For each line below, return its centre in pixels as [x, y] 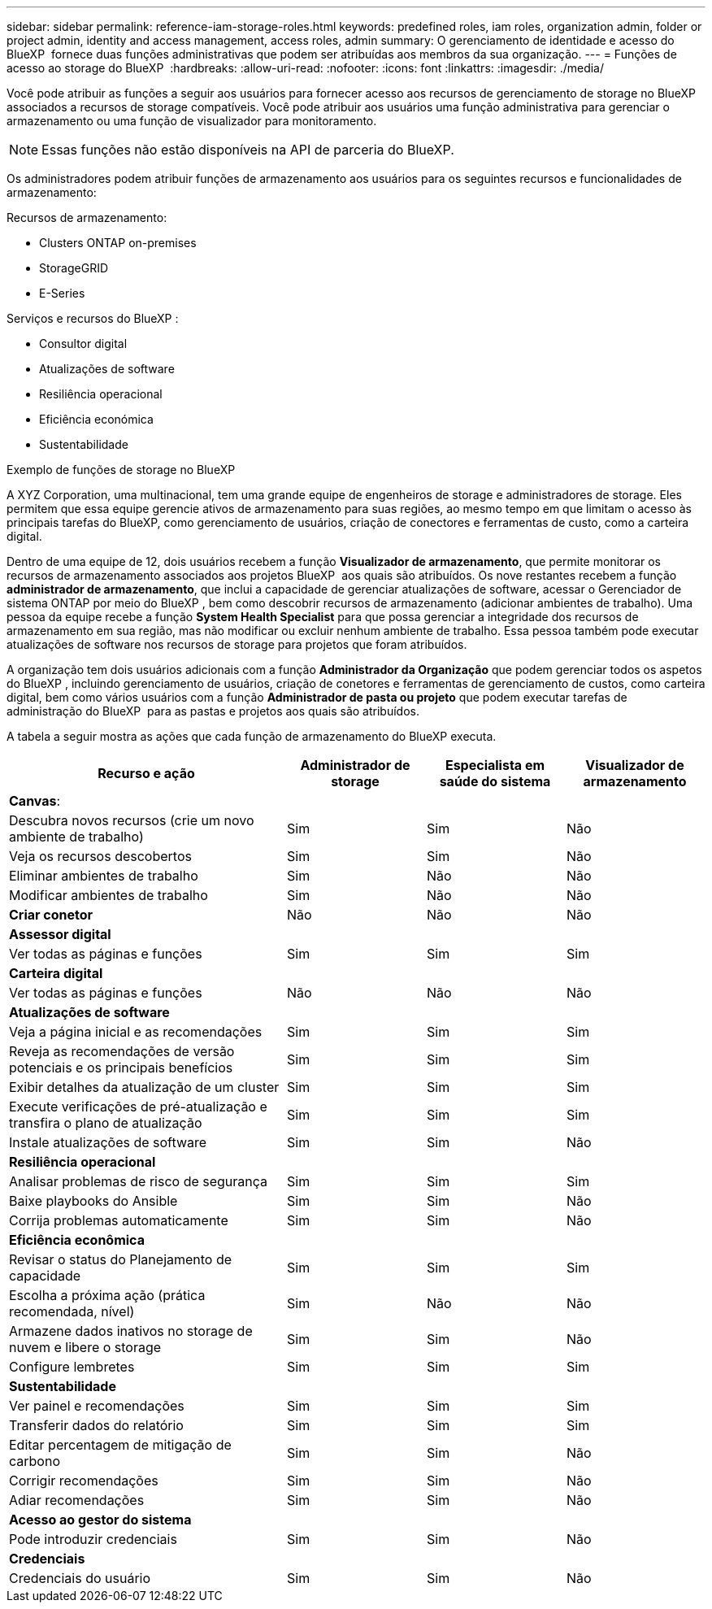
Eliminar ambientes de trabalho [104, 876]
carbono [35, 1461]
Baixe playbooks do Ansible [93, 1201]
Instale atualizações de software [108, 1142]
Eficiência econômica [77, 1240]
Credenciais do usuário [80, 1578]
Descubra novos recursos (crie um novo [132, 820]
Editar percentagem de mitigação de [120, 1445]
